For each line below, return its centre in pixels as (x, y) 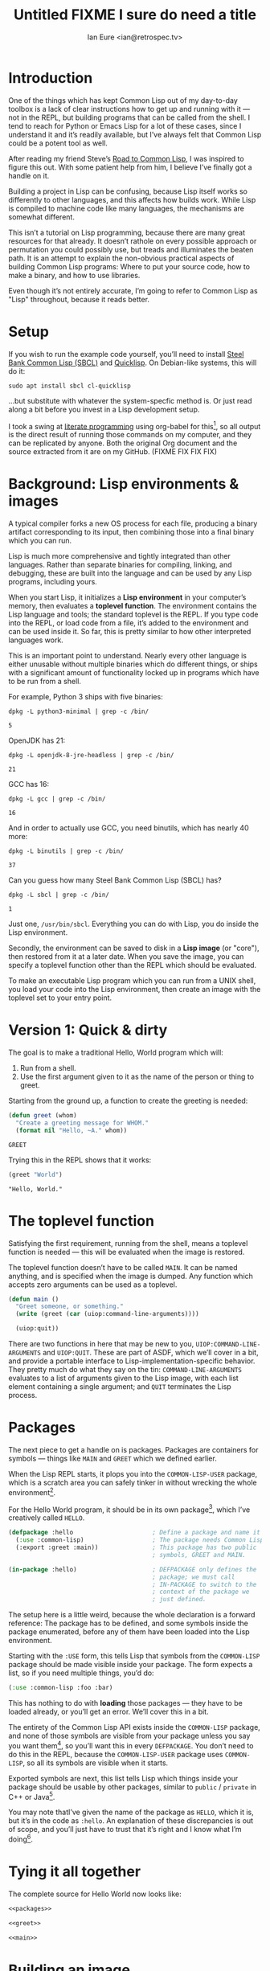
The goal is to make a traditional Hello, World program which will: (116, 1053)
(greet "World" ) (35, 1174)
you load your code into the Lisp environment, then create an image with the (135, 990)
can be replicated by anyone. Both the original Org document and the (123, 443)
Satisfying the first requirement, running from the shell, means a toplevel (128, 1243)
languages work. (36, 640)
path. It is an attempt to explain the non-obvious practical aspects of (121, 258)
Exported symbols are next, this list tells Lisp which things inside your (123, 1778)
